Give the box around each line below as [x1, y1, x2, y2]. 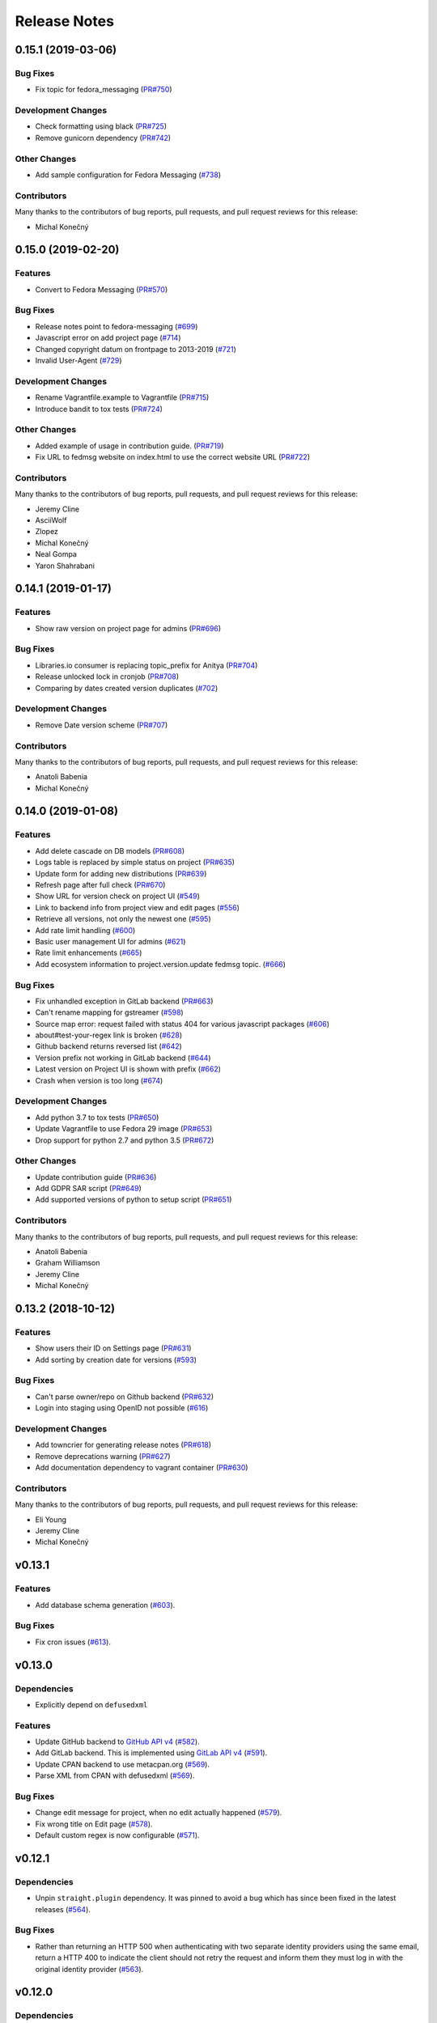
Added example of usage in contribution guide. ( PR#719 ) [35, 441, 224, 451]
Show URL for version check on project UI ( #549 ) [35, 891, 200, 901]
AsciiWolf [35, 515, 67, 525]
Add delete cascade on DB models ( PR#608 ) [35, 846, 185, 855]
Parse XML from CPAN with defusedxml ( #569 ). [35, 1771, 195, 1780]
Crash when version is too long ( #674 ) [35, 1075, 163, 1085]
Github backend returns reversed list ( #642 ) [35, 1041, 182, 1051]
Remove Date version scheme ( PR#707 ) [35, 720, 168, 730]
